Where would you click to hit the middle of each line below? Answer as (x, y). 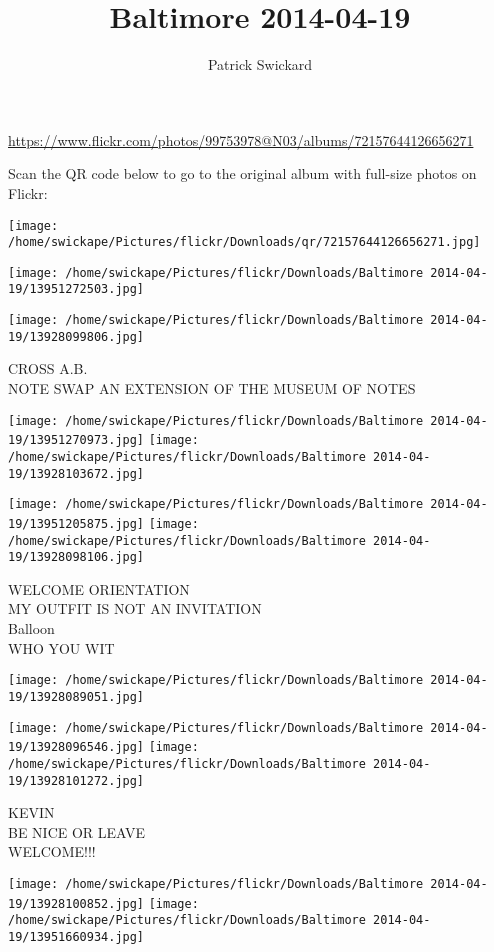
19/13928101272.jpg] (76, 780)
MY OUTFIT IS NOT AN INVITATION (135, 608)
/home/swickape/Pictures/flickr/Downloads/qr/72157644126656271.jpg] (244, 242)
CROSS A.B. (48, 368)
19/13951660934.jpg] (76, 936)
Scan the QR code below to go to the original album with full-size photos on (242, 173)
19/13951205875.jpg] (76, 523)
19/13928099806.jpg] (76, 336)
